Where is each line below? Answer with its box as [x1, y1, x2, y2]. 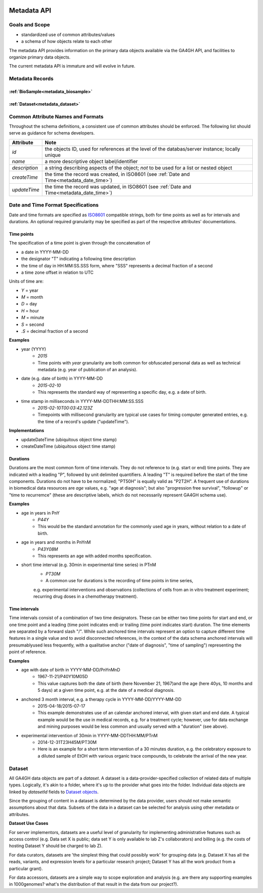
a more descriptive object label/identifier [44, 158, 138, 165]
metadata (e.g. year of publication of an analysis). [38, 366, 137, 372]
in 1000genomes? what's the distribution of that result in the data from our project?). [9, 881, 179, 887]
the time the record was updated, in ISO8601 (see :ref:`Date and [44, 183, 191, 190]
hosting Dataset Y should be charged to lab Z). [9, 843, 103, 849]
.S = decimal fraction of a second [21, 328, 88, 334]
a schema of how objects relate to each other [21, 38, 113, 44]
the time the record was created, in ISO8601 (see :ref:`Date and [44, 171, 190, 177]
